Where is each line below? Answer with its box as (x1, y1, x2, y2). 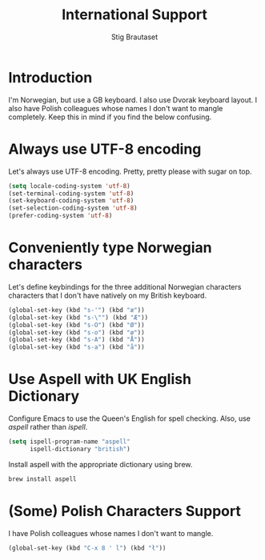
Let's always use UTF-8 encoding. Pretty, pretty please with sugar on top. (8, 166, 252, 176)
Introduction (8, 68, 93, 86)
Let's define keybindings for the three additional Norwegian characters (8, 282, 242, 291)
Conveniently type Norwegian (8, 238, 212, 257)
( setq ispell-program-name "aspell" (8, 438, 130, 446)
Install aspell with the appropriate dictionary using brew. (8, 459, 193, 469)
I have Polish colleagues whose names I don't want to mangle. (8, 528, 214, 538)
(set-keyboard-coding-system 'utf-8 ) (8, 197, 135, 205)
